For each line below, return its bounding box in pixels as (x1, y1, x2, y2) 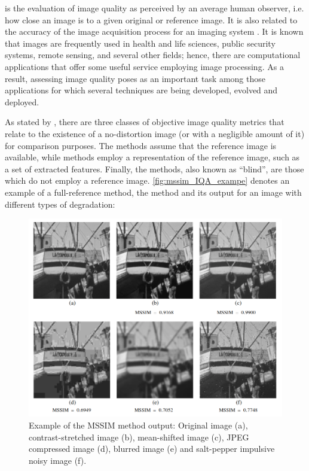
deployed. (5, 95, 39, 108)
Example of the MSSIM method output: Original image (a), (29, 418, 248, 431)
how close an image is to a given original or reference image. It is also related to (5, 13, 298, 26)
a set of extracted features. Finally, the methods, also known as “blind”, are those (5, 162, 304, 175)
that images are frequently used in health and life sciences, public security (5, 37, 276, 49)
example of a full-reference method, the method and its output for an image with (5, 186, 302, 198)
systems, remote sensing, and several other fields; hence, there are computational (5, 48, 301, 61)
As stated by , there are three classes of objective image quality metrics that (5, 116, 284, 128)
